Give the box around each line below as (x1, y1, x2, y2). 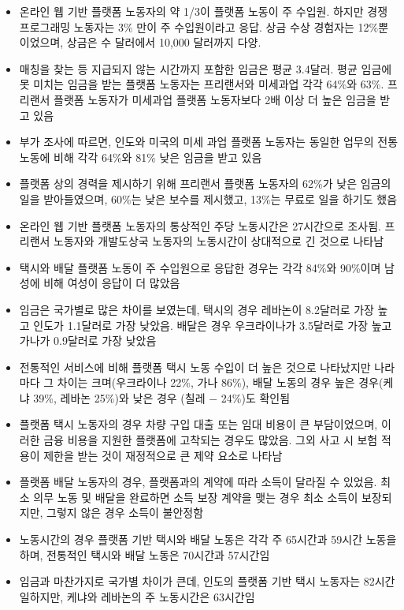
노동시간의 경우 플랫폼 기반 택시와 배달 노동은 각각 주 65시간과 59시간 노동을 (19, 531, 397, 548)
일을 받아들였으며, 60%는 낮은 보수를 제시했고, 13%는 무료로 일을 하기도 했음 (19, 190, 398, 207)
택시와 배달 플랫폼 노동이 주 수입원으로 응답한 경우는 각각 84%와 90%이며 (19, 259, 381, 275)
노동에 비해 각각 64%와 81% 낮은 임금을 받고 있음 (19, 148, 262, 165)
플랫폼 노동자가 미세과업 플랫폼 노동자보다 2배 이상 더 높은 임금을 (54, 91, 376, 107)
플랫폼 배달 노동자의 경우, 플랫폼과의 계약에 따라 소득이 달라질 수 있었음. (19, 473, 377, 490)
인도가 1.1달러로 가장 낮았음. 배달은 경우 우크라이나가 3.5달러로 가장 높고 (33, 316, 392, 333)
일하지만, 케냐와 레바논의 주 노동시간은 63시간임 (19, 588, 255, 604)
